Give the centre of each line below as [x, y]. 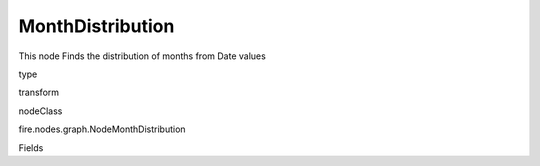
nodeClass [40, 111]
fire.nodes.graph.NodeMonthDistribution [102, 129]
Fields [31, 147]
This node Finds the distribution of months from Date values [142, 56]
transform [39, 92]
